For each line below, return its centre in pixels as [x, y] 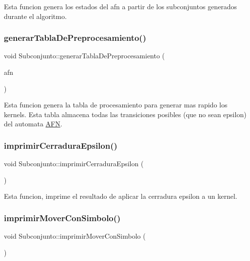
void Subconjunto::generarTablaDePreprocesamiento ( [85, 56]
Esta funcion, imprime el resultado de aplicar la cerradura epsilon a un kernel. [121, 196]
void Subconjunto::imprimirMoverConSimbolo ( [75, 236]
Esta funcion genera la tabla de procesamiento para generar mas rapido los [116, 105]
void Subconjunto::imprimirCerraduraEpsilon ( [74, 164]
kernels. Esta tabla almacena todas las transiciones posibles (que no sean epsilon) [125, 114]
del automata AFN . [33, 124]
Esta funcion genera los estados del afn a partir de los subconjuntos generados [121, 6]
